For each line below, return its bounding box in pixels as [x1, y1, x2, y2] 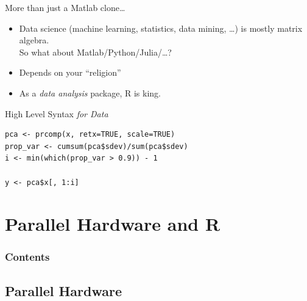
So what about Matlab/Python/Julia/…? [19, 45, 172, 58]
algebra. [19, 34, 49, 46]
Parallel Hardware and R [5, 211, 221, 236]
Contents [5, 249, 50, 264]
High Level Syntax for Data [5, 107, 108, 120]
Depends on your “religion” [19, 66, 121, 79]
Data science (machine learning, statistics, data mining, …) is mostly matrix [19, 21, 303, 34]
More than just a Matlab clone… [5, 1, 125, 13]
